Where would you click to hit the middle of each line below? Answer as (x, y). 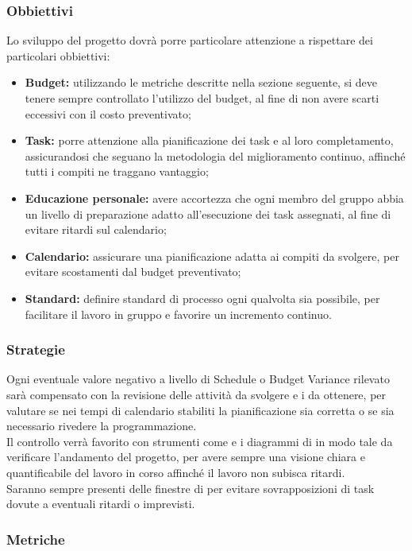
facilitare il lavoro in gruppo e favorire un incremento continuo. (178, 314)
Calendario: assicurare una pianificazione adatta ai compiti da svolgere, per (212, 256)
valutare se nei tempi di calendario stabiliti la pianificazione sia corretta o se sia (200, 410)
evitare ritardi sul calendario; (96, 229)
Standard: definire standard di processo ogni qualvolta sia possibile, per (202, 298)
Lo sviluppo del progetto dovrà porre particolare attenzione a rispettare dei (190, 40)
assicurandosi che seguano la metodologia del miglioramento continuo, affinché (215, 155)
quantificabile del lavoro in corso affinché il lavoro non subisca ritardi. (176, 472)
